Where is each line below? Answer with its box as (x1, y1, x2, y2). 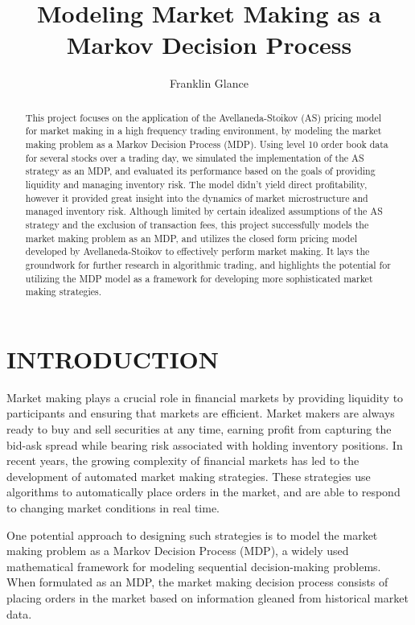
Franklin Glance (170, 75, 249, 92)
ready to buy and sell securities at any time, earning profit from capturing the (6, 421, 392, 438)
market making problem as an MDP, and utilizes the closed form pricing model (25, 231, 358, 245)
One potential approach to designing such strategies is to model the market (6, 526, 378, 543)
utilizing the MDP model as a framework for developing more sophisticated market (25, 271, 373, 285)
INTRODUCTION (6, 342, 220, 375)
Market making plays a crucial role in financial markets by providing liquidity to (6, 389, 404, 405)
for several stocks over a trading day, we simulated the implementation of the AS (25, 150, 364, 164)
